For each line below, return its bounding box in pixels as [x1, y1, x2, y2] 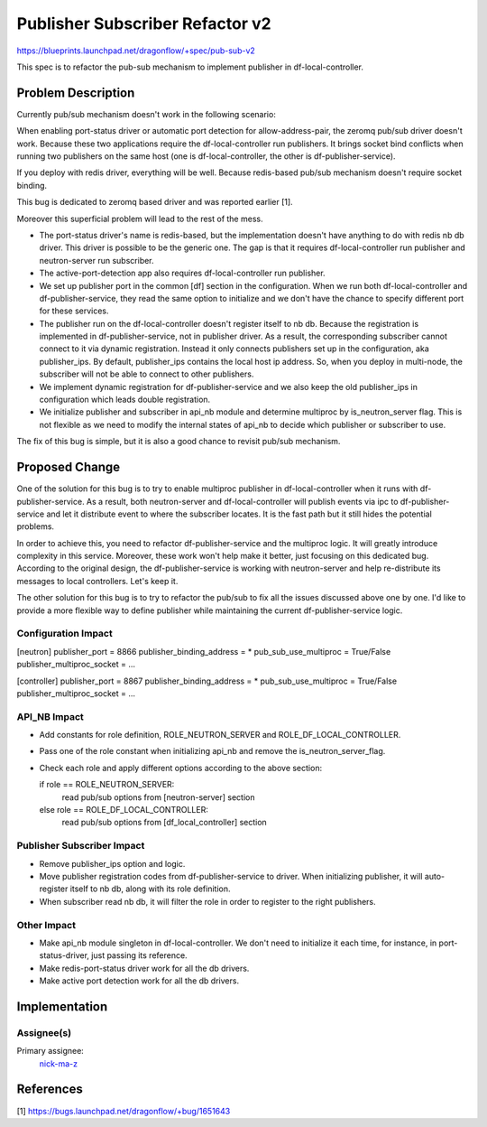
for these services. [39, 305, 109, 316]
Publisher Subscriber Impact [16, 840, 145, 852]
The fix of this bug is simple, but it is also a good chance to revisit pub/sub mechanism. [16, 436, 341, 447]
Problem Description [16, 85, 135, 100]
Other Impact [16, 918, 77, 931]
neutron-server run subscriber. [39, 255, 154, 265]
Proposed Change [16, 460, 121, 475]
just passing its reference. [91, 950, 188, 961]
